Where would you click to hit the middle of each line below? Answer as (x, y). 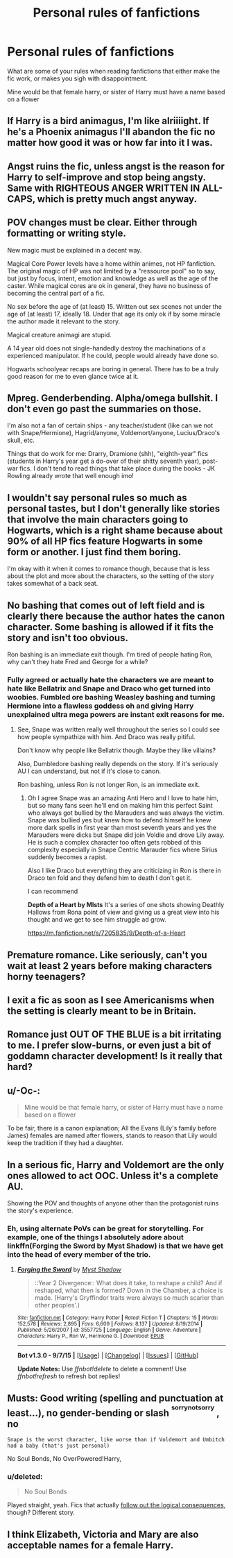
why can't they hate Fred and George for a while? (78, 661)
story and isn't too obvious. (68, 637)
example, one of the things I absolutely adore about (95, 1237)
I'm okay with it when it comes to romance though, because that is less (109, 569)
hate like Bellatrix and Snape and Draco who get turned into (109, 688)
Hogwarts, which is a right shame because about (115, 530)
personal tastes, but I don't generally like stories (114, 508)
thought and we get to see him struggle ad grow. (97, 920)
